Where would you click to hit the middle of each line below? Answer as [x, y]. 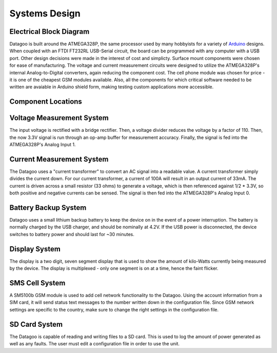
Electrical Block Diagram [50, 32]
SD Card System [36, 324]
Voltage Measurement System [59, 118]
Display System [35, 249]
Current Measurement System [59, 159]
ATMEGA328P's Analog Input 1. [43, 145]
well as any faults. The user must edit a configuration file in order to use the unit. [94, 344]
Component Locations [46, 102]
